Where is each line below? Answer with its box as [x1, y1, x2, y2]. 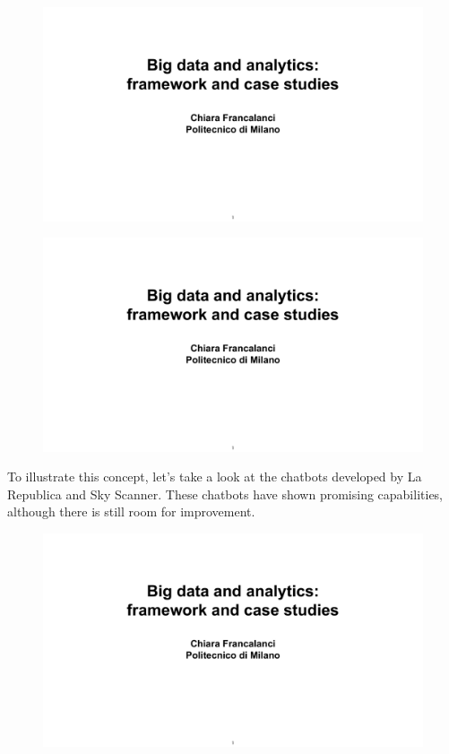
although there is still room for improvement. [7, 502, 255, 521]
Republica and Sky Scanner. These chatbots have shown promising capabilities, [7, 484, 444, 503]
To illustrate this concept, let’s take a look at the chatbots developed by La [7, 467, 422, 486]
